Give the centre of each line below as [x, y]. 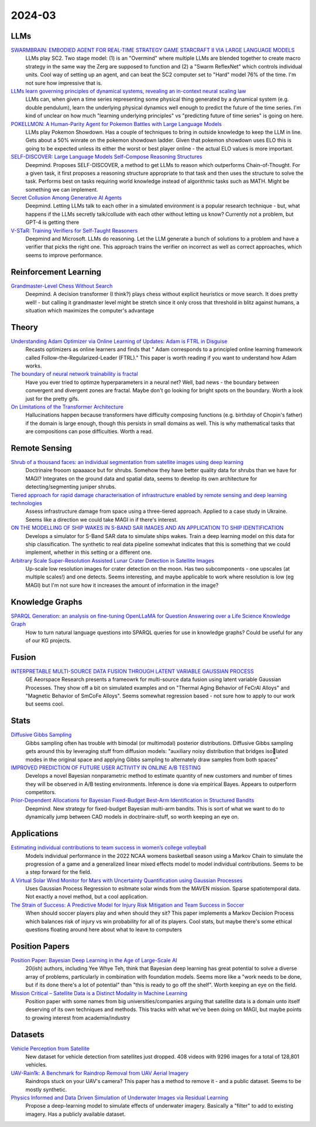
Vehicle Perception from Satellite [50, 1048]
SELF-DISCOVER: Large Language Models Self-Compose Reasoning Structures [107, 157]
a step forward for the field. [59, 872]
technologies [26, 503]
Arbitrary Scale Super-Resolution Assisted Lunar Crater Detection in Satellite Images [113, 560]
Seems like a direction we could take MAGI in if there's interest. [102, 519]
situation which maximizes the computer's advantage [90, 310]
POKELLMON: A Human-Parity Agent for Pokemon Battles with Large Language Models [116, 124]
